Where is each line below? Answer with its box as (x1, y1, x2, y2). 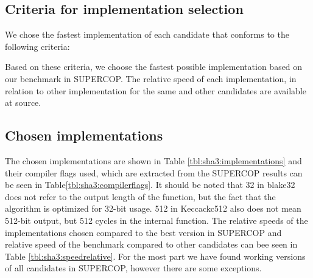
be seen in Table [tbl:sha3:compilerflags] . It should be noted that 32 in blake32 (5, 178, 295, 191)
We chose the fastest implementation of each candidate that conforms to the (5, 28, 289, 41)
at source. (5, 96, 41, 109)
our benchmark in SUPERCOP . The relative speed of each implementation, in (5, 72, 297, 85)
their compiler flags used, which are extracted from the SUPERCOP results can (5, 166, 303, 179)
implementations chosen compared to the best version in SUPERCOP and (5, 226, 282, 238)
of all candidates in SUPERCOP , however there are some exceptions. (5, 262, 262, 274)
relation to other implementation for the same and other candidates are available (5, 84, 307, 97)
